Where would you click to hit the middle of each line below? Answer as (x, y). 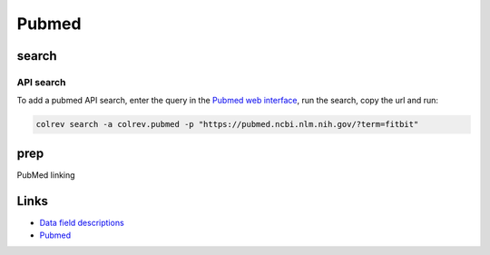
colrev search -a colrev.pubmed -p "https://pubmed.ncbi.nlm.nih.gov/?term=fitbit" (227, 124)
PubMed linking (46, 175)
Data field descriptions (82, 222)
